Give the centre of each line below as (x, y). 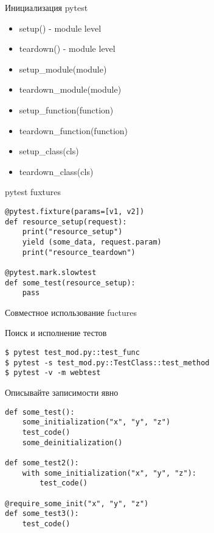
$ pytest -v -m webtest (53, 373)
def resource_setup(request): (66, 222)
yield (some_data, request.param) (92, 242)
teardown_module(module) (70, 89)
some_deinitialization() (72, 442)
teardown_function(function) (74, 130)
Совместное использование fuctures (71, 312)
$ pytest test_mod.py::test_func (72, 353)
